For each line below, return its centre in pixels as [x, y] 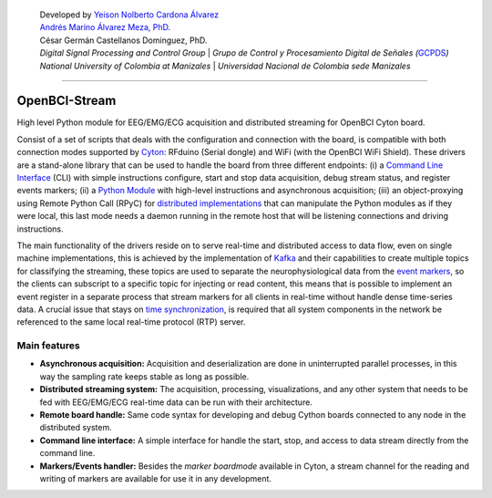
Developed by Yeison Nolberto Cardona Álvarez [129, 15]
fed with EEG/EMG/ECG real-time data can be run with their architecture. [176, 402]
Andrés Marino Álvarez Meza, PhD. [105, 27]
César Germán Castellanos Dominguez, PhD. [123, 40]
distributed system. [76, 428]
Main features [49, 346]
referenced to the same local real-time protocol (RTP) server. [131, 322]
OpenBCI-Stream [67, 101]
